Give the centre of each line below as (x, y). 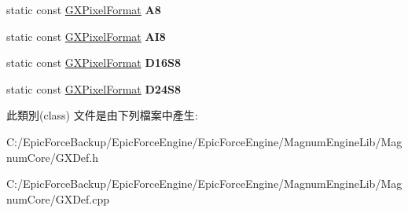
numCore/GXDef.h (53, 157)
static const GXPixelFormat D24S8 (94, 88)
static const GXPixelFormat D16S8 (94, 62)
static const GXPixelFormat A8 (84, 9)
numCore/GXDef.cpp (58, 198)
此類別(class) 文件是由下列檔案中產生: (102, 115)
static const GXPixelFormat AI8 (86, 36)
